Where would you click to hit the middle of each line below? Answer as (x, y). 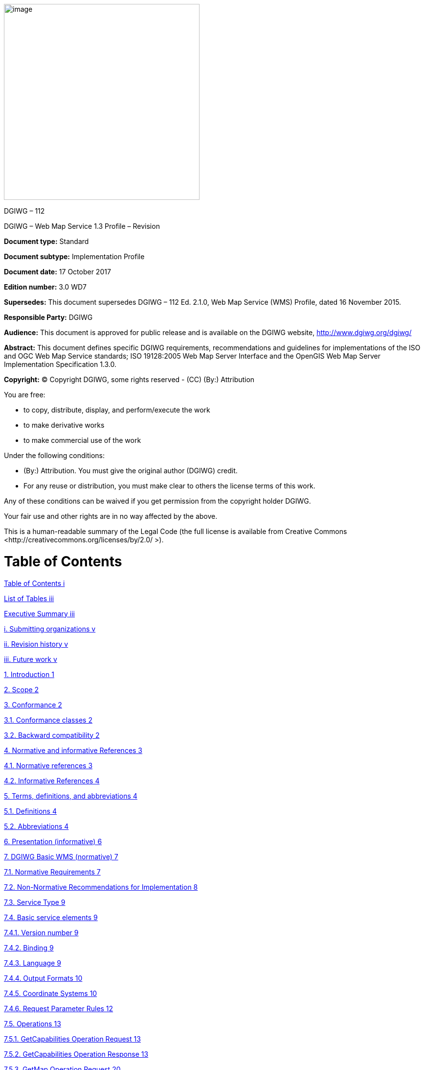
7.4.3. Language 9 (33, 963)
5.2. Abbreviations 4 (36, 826)
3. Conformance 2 (33, 705)
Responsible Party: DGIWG (48, 317)
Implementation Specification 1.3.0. (60, 364)
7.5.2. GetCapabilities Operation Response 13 (76, 1054)
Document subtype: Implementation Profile (74, 256)
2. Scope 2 (22, 689)
